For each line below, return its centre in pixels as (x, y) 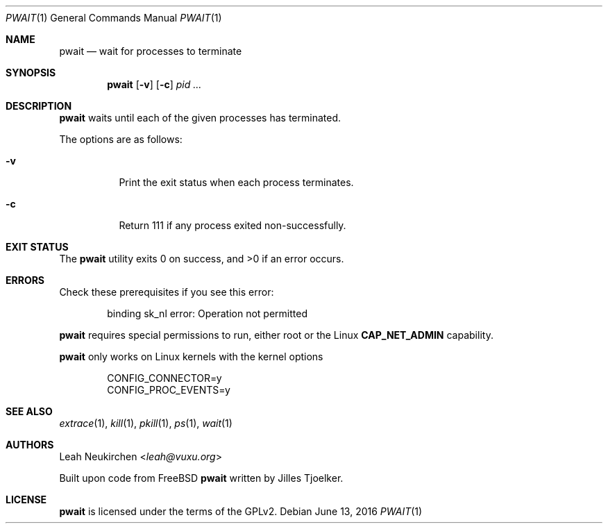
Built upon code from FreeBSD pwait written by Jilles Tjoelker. (201, 478)
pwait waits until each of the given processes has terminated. (200, 118)
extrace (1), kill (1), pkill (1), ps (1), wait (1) (146, 423)
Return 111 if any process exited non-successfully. (233, 225)
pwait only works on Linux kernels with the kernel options (191, 356)
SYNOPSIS (31, 73)
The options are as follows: (121, 139)
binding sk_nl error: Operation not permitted (207, 313)
